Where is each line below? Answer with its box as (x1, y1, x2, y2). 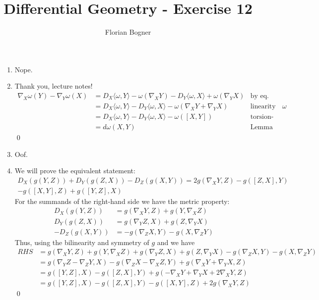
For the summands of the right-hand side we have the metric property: (14, 196, 230, 206)
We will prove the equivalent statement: (14, 165, 135, 176)
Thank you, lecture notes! (14, 81, 93, 91)
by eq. (250, 92, 269, 100)
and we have (157, 237, 195, 247)
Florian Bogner (105, 27, 151, 37)
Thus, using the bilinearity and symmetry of (14, 237, 149, 247)
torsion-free (250, 113, 274, 120)
